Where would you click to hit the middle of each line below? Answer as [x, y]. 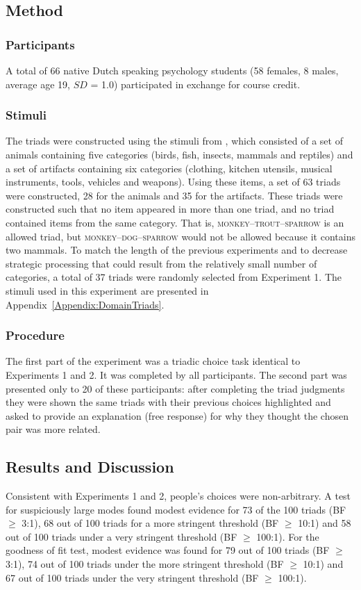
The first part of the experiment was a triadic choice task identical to [153, 361]
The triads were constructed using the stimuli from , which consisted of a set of [174, 141]
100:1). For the [288, 536]
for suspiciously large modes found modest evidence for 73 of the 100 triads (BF [176, 509]
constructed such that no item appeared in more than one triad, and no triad [170, 209]
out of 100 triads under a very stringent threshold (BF [121, 536]
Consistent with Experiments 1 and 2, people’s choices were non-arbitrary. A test [178, 496]
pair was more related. [53, 429]
